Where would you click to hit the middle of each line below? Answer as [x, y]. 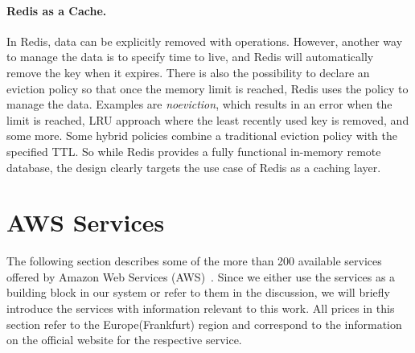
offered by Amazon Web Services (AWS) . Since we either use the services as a [201, 276]
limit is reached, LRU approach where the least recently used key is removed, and [208, 119]
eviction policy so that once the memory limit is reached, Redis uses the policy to [207, 88]
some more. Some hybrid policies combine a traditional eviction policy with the [202, 135]
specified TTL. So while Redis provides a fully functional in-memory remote [194, 151]
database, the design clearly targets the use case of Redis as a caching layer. [194, 167]
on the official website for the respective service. [124, 340]
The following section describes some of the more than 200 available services [194, 261]
